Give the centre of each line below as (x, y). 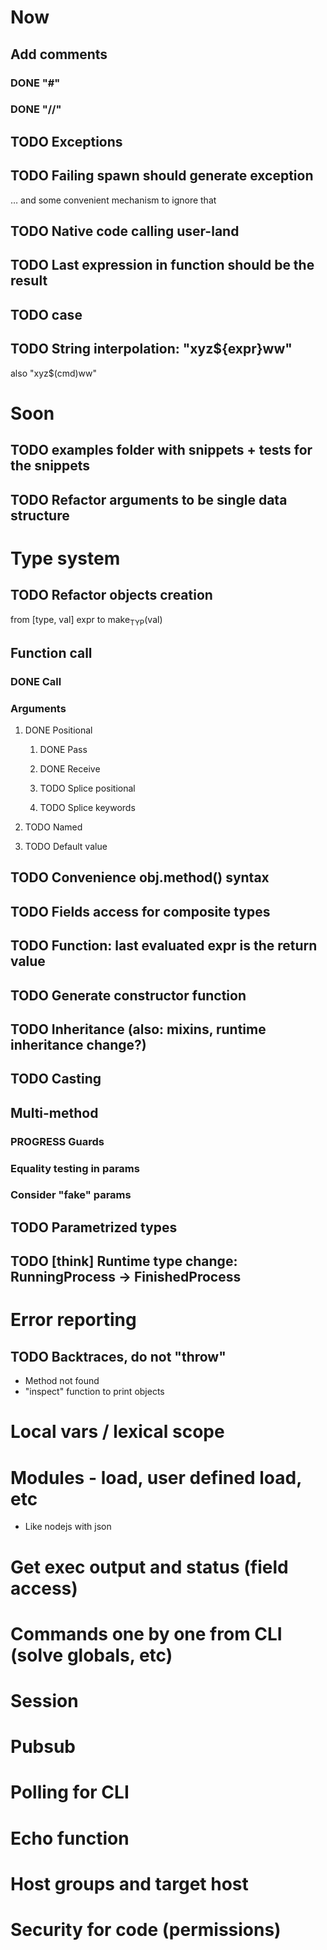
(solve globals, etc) (91, 1655)
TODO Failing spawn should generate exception (162, 176)
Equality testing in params (75, 1168)
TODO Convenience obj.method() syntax (140, 877)
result (29, 281)
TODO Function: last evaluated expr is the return (164, 946)
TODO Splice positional (87, 788)
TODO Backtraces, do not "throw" (118, 1356)
